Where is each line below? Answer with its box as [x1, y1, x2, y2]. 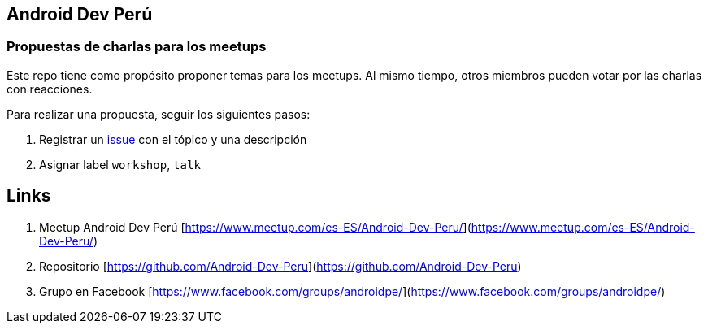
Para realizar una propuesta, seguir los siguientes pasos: [7, 106, 311, 121]
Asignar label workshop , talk [39, 157, 201, 172]
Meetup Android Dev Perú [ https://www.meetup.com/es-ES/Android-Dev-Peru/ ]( [39, 219, 471, 234]
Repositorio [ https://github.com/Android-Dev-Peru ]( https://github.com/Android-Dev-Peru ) [39, 258, 522, 273]
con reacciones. [7, 81, 93, 96]
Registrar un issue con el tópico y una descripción [39, 132, 307, 146]
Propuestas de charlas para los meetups [7, 38, 267, 55]
